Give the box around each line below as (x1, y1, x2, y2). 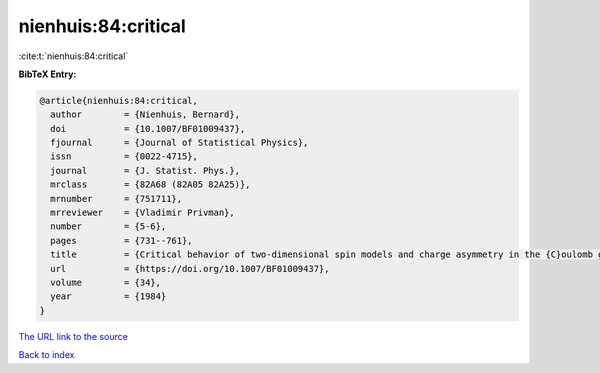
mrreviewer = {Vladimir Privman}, (50, 207, 235, 219)
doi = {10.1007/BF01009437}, (50, 123, 246, 134)
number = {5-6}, (50, 221, 167, 232)
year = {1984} (50, 291, 167, 302)
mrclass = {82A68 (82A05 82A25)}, (50, 179, 251, 190)
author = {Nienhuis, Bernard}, (50, 109, 240, 120)
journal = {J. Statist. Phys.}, (50, 165, 240, 176)
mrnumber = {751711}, (50, 193, 183, 204)
